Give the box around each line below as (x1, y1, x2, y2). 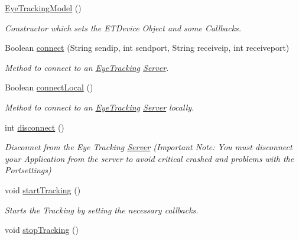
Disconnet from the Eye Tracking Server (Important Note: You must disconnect (5, 141, 292, 153)
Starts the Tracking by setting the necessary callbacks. (5, 203, 199, 216)
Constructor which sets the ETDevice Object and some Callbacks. (5, 21, 242, 34)
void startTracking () (5, 183, 81, 196)
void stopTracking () (5, 223, 79, 236)
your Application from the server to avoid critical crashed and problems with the (5, 152, 294, 164)
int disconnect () (5, 121, 64, 133)
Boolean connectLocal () (5, 81, 93, 93)
